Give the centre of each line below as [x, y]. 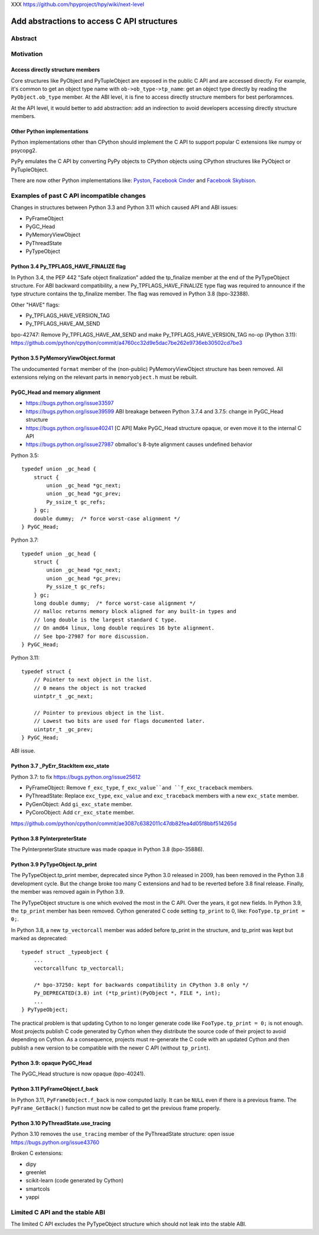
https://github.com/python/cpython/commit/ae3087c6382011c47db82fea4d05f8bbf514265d [124, 823]
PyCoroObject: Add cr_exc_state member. [80, 813]
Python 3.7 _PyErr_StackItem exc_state [60, 766]
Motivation [27, 54]
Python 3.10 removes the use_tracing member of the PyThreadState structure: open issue [123, 1134]
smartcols [38, 1189]
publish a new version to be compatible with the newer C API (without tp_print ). [110, 1048]
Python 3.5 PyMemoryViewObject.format [63, 358]
